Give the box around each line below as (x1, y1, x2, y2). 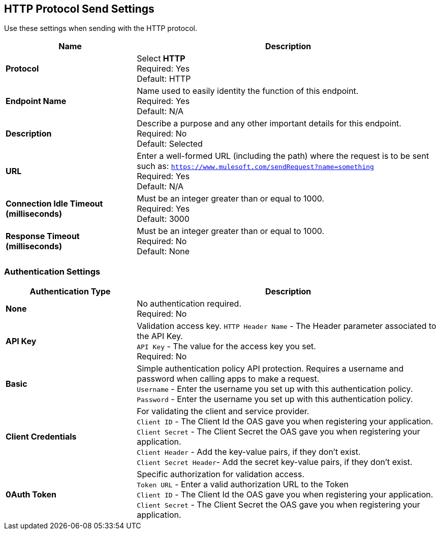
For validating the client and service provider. (137, 406, 309, 417)
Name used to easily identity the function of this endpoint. (137, 86, 359, 96)
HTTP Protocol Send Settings (4, 3, 154, 15)
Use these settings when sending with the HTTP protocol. (4, 24, 198, 33)
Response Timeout (6, 231, 80, 242)
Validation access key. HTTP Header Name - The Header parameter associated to (137, 321, 436, 331)
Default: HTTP (137, 74, 191, 84)
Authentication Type (29, 286, 111, 297)
